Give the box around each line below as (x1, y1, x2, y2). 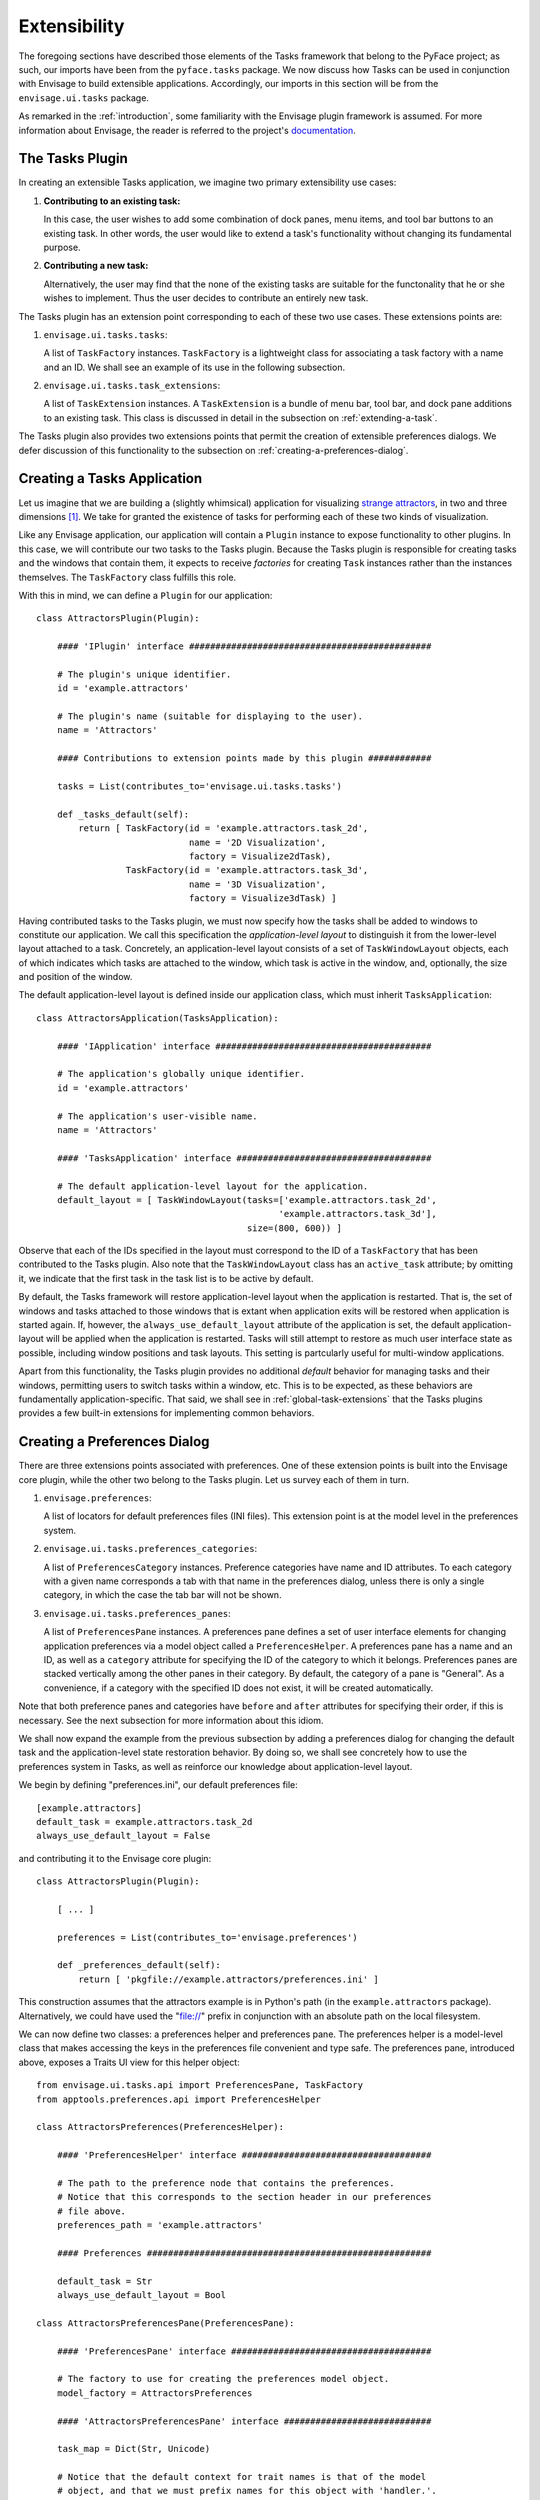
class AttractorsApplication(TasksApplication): (36, 1012, 279, 1024)
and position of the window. (18, 971, 133, 983)
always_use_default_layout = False (36, 1830, 211, 1842)
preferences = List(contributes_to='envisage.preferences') (56, 1931, 359, 1943)
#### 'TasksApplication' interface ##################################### (56, 1152, 432, 1164)
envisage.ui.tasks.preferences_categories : (43, 1543, 258, 1555)
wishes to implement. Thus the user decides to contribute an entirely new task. (43, 292, 369, 304)
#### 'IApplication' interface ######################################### (56, 1040, 432, 1052)
